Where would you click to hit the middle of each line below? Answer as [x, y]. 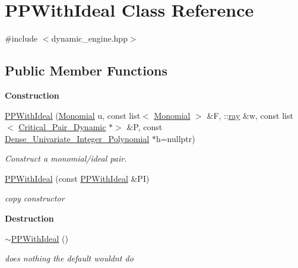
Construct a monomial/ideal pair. [66, 158]
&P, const [145, 127]
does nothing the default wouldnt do [69, 258]
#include [21, 38]
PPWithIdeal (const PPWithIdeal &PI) [77, 178]
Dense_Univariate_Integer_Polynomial [77, 138]
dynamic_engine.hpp [89, 38]
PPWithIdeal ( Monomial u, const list [73, 115]
